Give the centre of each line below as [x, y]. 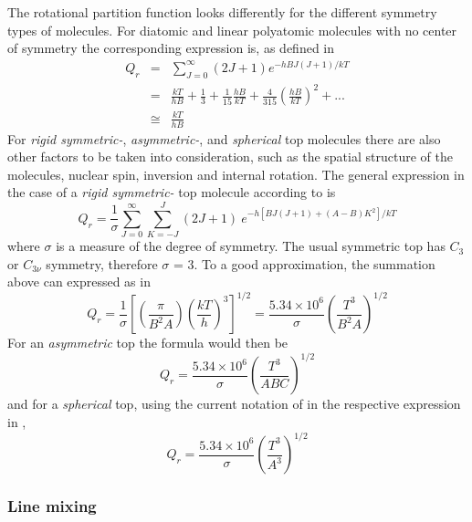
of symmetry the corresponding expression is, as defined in [171, 48]
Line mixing [52, 506]
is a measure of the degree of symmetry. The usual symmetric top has [251, 246]
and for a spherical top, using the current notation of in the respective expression [234, 404]
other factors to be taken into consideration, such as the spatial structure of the [230, 157]
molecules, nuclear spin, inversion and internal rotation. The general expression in [236, 174]
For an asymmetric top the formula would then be [148, 343]
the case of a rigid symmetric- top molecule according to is [172, 192]
